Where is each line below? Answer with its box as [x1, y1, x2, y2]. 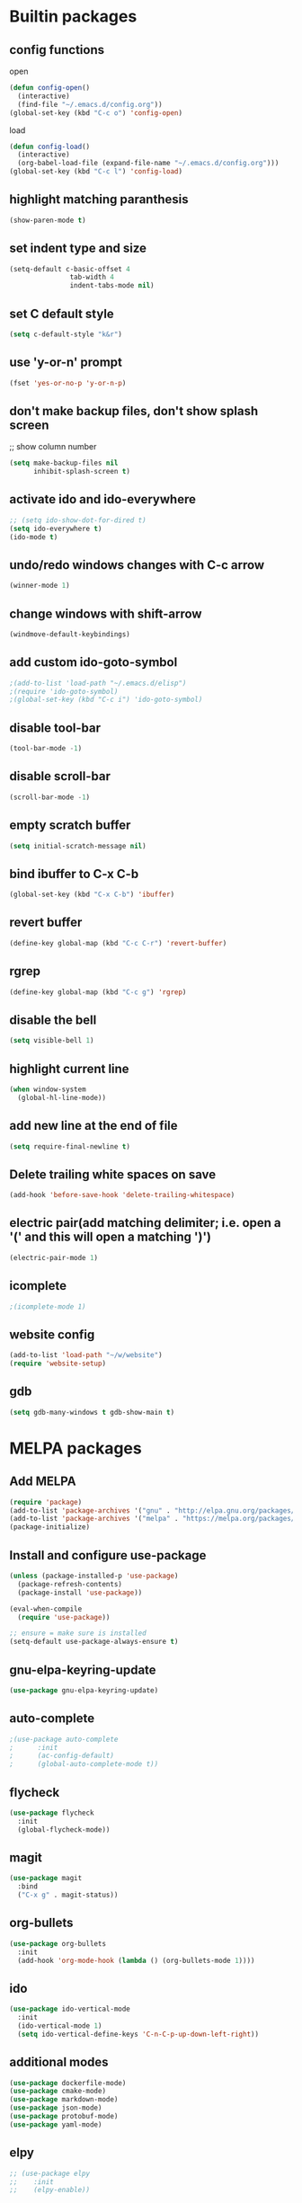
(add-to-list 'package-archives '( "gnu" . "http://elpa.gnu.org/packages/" [9, 1506, 299, 1515]
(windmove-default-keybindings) [9, 630, 130, 639]
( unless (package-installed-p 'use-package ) [9, 1571, 179, 1580]
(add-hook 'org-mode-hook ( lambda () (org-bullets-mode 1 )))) [17, 1956, 255, 1965]
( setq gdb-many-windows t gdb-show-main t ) [9, 1408, 175, 1417]
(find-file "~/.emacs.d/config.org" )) [17, 100, 164, 109]
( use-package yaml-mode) [9, 2119, 102, 2129]
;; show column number [9, 441, 97, 452]
